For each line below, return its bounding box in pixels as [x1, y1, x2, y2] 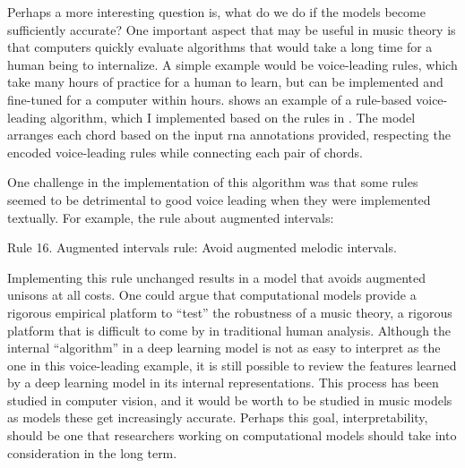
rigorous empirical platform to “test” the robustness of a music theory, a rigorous [7, 302, 452, 321]
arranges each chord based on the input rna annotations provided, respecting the [7, 125, 451, 144]
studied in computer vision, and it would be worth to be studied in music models [7, 390, 452, 409]
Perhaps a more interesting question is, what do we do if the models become [7, 3, 426, 21]
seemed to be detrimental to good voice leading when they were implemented [7, 190, 431, 208]
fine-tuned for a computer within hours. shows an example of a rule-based [7, 89, 412, 108]
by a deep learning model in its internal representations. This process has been [7, 373, 439, 392]
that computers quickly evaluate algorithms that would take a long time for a [7, 38, 433, 56]
